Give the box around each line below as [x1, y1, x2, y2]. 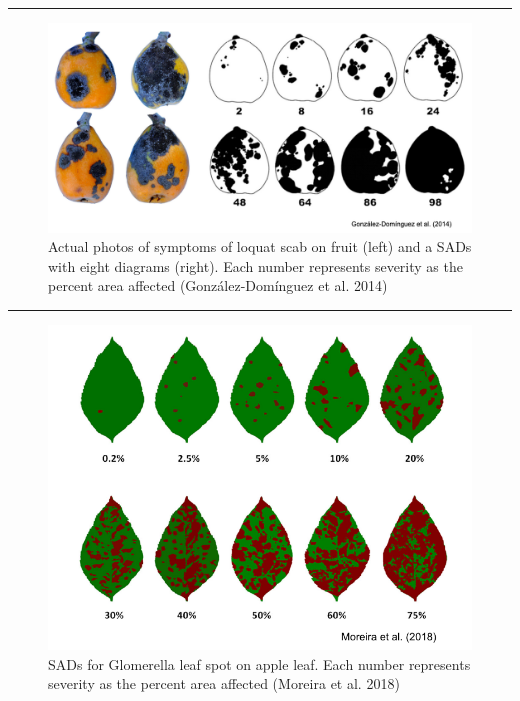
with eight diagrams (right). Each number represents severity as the [48, 255, 463, 276]
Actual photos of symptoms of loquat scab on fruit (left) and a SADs [48, 236, 472, 257]
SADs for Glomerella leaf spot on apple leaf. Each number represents [48, 653, 471, 674]
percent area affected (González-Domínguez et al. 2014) [48, 275, 388, 296]
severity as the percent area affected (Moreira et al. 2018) [48, 673, 400, 694]
